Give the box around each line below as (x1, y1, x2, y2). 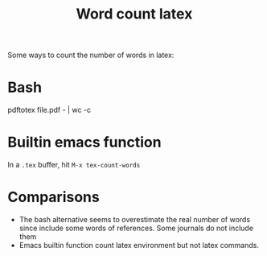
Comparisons (7, 188, 100, 206)
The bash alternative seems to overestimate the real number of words (18, 215, 251, 224)
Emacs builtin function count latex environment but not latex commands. (18, 241, 259, 250)
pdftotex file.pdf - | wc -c (7, 105, 92, 115)
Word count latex (76, 5, 193, 23)
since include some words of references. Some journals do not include (18, 223, 254, 233)
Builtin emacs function (7, 134, 162, 151)
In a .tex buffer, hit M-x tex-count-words (7, 160, 141, 170)
